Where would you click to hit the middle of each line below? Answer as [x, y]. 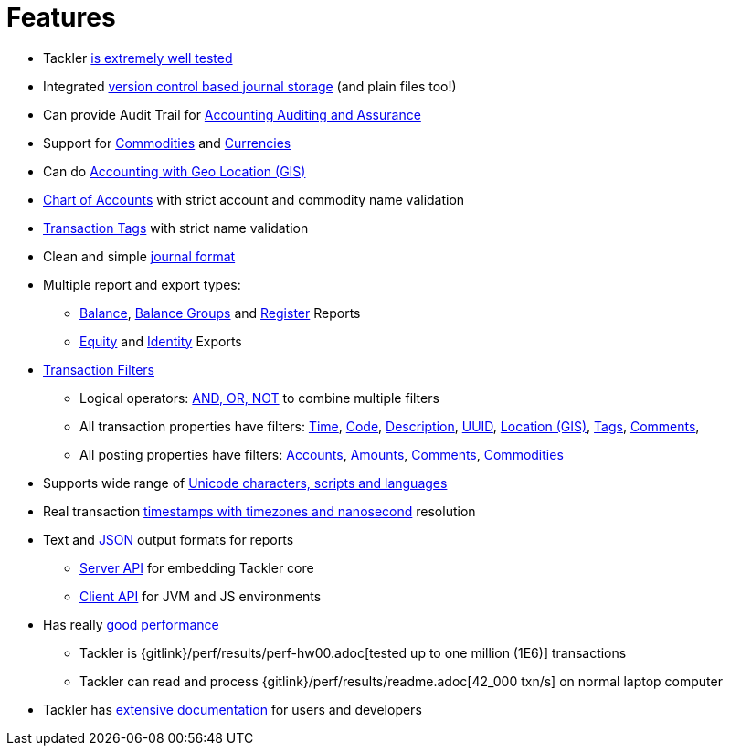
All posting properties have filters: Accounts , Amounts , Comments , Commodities [322, 454]
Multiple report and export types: [142, 284]
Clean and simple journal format [139, 256]
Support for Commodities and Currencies [167, 143]
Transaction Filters [99, 369]
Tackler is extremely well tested [138, 58]
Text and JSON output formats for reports [169, 539]
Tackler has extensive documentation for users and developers [233, 709]
